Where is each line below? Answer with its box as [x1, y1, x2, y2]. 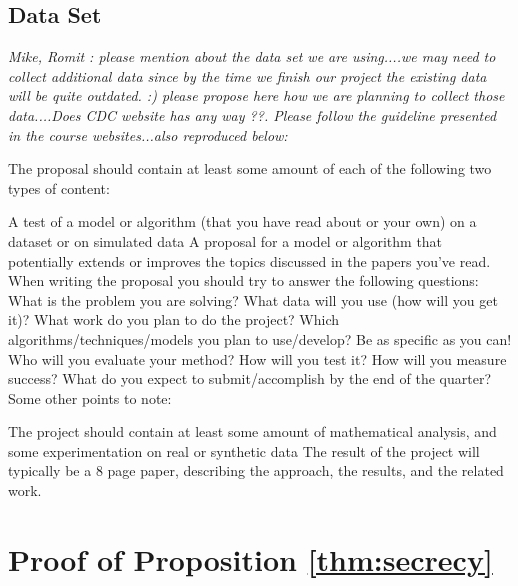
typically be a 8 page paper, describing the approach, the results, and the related [8, 460, 504, 481]
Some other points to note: [8, 387, 172, 408]
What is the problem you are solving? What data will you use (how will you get [8, 289, 498, 310]
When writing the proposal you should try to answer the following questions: [8, 270, 479, 291]
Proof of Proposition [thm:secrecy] [8, 538, 493, 579]
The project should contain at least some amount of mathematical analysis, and [8, 421, 497, 442]
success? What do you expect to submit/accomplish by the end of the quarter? [8, 368, 492, 389]
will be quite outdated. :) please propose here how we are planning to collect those [8, 85, 505, 106]
